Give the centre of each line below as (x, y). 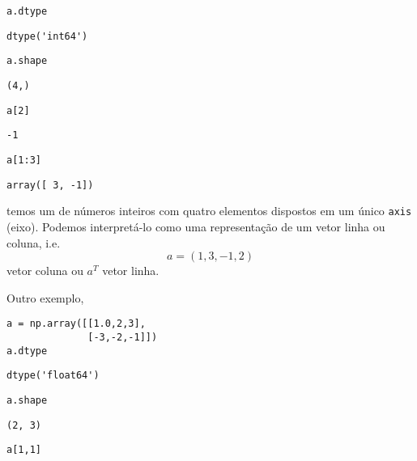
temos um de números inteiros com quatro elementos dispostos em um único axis (209, 211)
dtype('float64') (53, 376)
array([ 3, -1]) (50, 185)
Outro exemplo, (45, 297)
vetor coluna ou (45, 271)
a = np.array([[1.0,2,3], (76, 324)
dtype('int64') (47, 36)
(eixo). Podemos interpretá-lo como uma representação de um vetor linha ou (196, 226)
